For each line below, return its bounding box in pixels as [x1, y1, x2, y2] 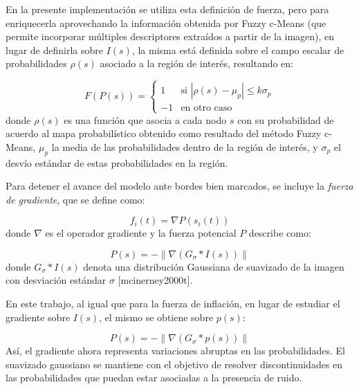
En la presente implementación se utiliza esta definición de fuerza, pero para [6, 2, 329, 16]
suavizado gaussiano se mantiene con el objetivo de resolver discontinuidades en [6, 356, 343, 371]
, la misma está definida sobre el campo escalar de [131, 42, 344, 57]
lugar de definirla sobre [6, 42, 103, 57]
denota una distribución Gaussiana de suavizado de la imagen [83, 259, 344, 273]
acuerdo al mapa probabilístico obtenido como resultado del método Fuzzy [6, 126, 322, 141]
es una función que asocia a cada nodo [64, 112, 227, 127]
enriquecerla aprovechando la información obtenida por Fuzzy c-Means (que [6, 15, 326, 30]
